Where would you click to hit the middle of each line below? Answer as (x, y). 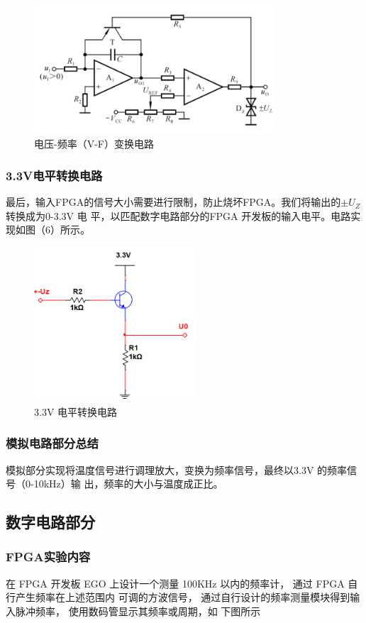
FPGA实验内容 (48, 557)
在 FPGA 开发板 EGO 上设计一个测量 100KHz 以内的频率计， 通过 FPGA (175, 583)
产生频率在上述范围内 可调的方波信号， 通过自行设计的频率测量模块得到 (183, 597)
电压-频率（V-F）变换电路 (94, 144)
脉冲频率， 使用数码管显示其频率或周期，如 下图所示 (138, 611)
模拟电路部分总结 (52, 443)
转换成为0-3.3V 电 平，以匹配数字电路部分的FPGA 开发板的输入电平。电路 (178, 215)
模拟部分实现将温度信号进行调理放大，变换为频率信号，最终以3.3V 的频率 (177, 469)
